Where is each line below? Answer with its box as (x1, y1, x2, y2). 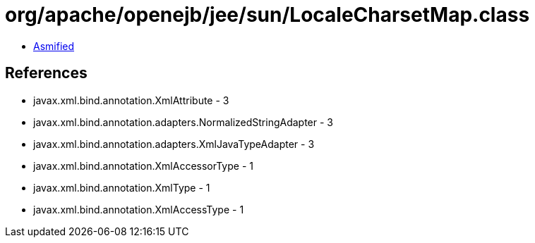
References (5, 64, 88, 82)
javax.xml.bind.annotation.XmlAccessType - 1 (33, 203, 244, 216)
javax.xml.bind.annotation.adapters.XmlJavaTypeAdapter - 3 (33, 137, 315, 150)
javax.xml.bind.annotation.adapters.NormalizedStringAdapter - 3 (33, 116, 334, 128)
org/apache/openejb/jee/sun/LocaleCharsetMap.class (5, 3, 530, 27)
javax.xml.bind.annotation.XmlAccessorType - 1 (33, 159, 253, 172)
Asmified (33, 39, 75, 52)
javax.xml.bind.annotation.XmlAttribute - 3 (33, 94, 229, 106)
